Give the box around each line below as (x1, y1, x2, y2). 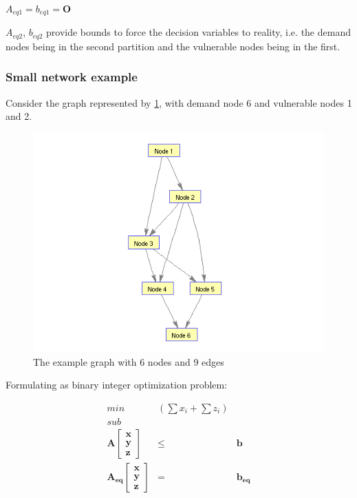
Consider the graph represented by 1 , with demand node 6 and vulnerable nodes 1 (6, 95, 352, 110)
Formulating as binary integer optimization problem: (6, 377, 228, 392)
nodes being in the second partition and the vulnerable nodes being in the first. (6, 39, 340, 53)
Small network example (6, 68, 138, 85)
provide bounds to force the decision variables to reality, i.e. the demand (46, 25, 351, 39)
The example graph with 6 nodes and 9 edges (33, 354, 224, 369)
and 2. (6, 109, 32, 123)
